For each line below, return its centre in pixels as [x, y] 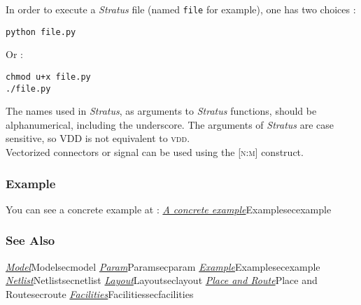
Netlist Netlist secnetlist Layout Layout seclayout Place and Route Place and [162, 280]
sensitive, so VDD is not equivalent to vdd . [98, 138]
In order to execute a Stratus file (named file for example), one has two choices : [181, 9]
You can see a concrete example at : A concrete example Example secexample [169, 209]
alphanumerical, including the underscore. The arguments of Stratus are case [170, 124]
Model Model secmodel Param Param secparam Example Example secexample [163, 266]
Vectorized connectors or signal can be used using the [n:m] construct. [155, 152]
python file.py [41, 32]
